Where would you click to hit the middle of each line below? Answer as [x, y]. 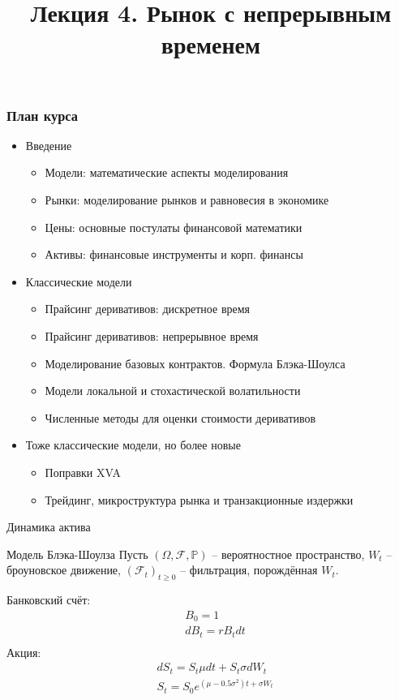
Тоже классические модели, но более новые [133, 445]
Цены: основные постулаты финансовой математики [174, 227]
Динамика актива [49, 527]
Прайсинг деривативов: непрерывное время [152, 336]
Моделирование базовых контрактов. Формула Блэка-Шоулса [195, 363]
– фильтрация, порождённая [249, 570]
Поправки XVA [83, 472]
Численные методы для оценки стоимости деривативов [180, 417]
